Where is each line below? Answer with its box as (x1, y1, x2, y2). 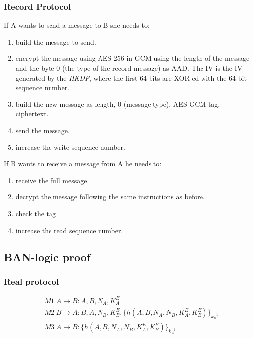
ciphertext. (15, 108, 49, 119)
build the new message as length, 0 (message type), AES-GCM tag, (15, 98, 220, 109)
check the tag (15, 208, 56, 218)
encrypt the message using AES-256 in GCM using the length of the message (15, 53, 250, 63)
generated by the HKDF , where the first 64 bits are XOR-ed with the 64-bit (15, 72, 247, 83)
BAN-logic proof (4, 249, 91, 264)
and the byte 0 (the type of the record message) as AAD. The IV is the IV (15, 63, 243, 73)
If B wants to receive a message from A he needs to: (4, 158, 162, 169)
